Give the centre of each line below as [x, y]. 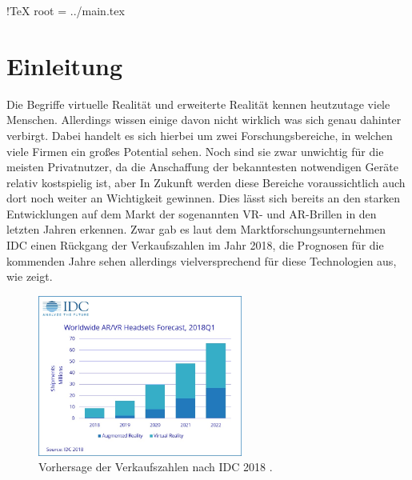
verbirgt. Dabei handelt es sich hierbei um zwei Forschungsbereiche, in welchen [200, 135]
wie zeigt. [30, 276]
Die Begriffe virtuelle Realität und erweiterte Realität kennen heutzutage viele [198, 104]
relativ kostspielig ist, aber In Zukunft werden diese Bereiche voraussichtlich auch [206, 182]
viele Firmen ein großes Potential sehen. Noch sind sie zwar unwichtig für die [195, 151]
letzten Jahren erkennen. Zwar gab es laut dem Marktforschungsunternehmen [196, 229]
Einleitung [65, 65]
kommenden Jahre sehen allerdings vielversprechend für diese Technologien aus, [202, 260]
